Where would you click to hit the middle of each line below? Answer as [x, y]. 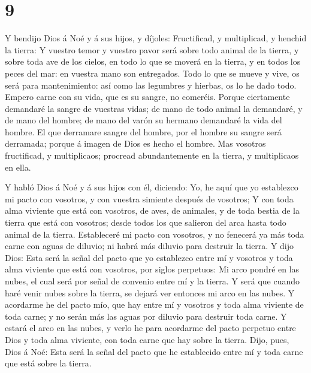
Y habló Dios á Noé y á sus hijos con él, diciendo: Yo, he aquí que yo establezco [152, 187]
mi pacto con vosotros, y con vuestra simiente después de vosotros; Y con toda [149, 198]
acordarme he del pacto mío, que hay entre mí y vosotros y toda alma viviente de [154, 304]
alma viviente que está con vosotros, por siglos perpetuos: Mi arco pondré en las [152, 269]
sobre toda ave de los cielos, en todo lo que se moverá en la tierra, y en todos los [153, 61]
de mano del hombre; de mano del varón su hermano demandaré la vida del [144, 120]
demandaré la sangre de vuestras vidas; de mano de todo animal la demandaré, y [154, 108]
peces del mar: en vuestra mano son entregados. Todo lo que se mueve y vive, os [152, 73]
